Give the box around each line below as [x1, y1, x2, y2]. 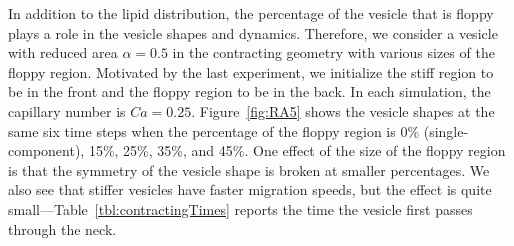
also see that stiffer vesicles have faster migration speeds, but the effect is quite [8, 179, 492, 200]
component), [8, 140, 85, 161]
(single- [423, 120, 469, 141]
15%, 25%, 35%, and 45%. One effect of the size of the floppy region [88, 140, 506, 161]
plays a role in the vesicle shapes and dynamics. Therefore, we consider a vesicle [8, 22, 498, 43]
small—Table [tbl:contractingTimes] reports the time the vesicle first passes [8, 198, 473, 219]
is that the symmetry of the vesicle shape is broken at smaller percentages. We [8, 159, 490, 180]
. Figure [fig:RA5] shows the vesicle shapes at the [191, 100, 495, 121]
